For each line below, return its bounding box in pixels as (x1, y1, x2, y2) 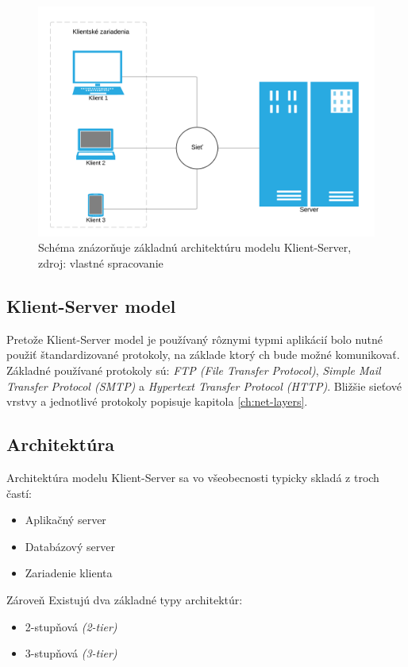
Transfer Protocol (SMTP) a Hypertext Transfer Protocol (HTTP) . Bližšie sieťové (6, 377, 402, 394)
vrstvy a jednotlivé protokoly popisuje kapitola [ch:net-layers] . (6, 393, 308, 410)
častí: (6, 484, 32, 501)
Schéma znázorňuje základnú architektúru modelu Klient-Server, (38, 239, 352, 256)
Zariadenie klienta (25, 565, 113, 581)
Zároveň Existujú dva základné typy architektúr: (6, 591, 243, 607)
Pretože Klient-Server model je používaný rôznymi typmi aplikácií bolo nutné (6, 330, 383, 347)
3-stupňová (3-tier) (25, 645, 117, 661)
